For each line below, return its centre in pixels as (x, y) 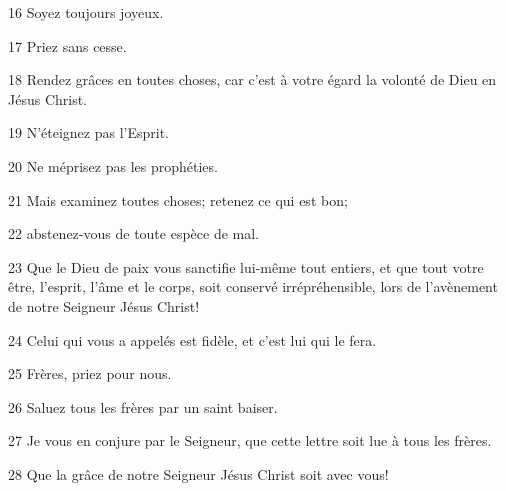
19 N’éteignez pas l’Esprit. (88, 132)
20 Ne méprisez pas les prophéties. (113, 165)
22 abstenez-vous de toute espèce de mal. (134, 233)
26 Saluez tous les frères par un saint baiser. (143, 406)
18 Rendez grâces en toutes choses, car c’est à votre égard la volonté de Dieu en (252, 79)
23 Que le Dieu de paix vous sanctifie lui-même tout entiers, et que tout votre (246, 266)
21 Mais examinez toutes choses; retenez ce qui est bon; (178, 199)
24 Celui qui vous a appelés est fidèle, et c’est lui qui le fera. (192, 339)
